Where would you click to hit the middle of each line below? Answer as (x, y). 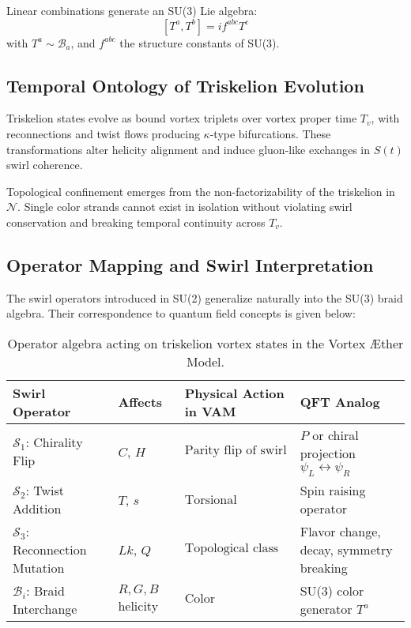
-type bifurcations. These (270, 133)
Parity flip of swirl (236, 450)
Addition (37, 509)
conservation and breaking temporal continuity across (136, 222)
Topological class (232, 549)
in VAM (210, 411)
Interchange (45, 609)
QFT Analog (340, 402)
